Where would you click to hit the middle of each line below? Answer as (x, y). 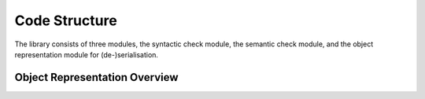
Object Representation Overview (96, 77)
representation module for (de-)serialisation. (87, 54)
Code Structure (66, 20)
